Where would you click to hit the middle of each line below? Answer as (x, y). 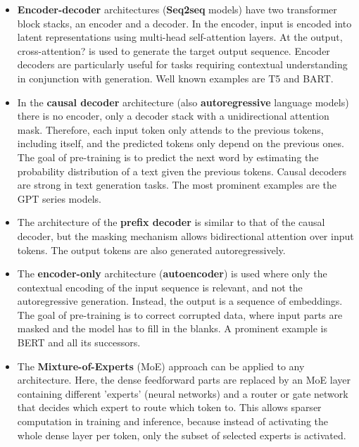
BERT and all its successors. (79, 342)
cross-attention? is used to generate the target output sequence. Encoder (174, 50)
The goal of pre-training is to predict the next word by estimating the (168, 157)
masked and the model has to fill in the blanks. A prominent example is (172, 328)
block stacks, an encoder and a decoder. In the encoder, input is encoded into (184, 23)
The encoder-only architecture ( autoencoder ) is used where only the (172, 273)
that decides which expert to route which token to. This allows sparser (169, 407)
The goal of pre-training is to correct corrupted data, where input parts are (180, 314)
